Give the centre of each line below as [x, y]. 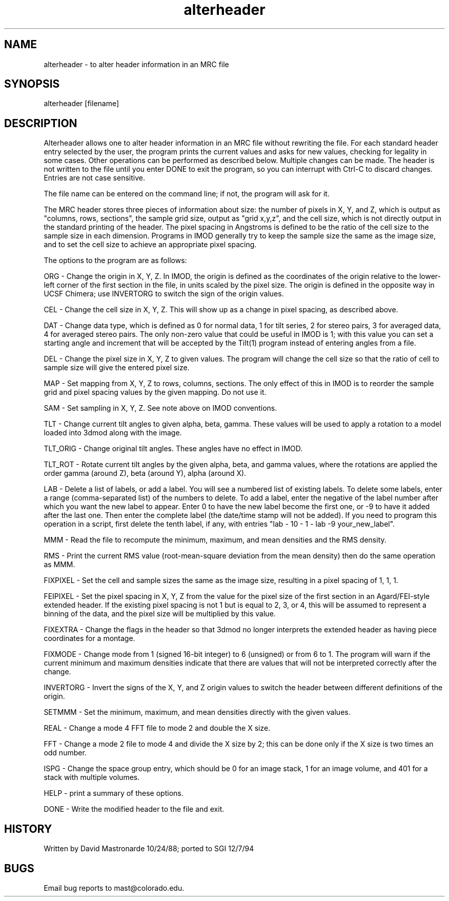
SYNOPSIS [32, 84]
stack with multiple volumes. [92, 777]
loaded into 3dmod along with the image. [113, 433]
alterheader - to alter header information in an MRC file [136, 64]
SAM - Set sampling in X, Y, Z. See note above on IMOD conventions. [160, 408]
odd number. [65, 753]
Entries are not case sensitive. [94, 178]
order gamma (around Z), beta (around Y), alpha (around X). [145, 473]
